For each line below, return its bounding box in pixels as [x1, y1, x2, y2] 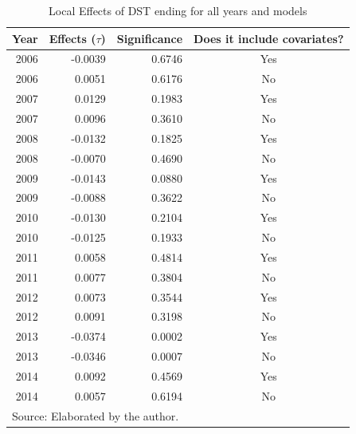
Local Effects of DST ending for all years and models [49, 2, 307, 18]
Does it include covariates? [194, 30, 344, 46]
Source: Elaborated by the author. [12, 407, 179, 424]
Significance [116, 30, 183, 46]
